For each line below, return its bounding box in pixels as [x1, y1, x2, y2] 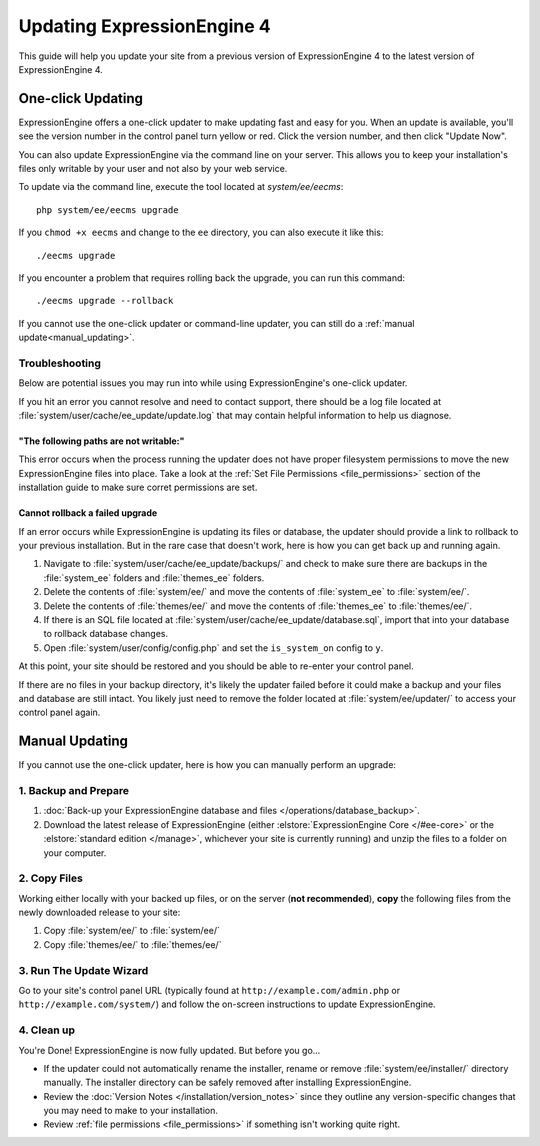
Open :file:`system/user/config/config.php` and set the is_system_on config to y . [43, 641, 384, 654]
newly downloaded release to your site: [18, 906, 181, 919]
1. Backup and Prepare [18, 783, 130, 797]
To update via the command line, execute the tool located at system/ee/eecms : [18, 181, 344, 193]
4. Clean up [18, 1023, 75, 1037]
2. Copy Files [18, 871, 84, 885]
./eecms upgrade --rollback [36, 295, 174, 307]
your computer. [43, 846, 107, 859]
